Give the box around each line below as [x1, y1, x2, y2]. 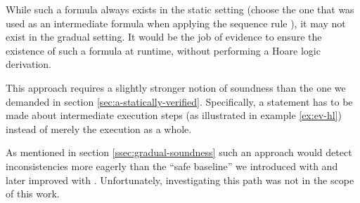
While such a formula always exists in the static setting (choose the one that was [6, 2, 354, 16]
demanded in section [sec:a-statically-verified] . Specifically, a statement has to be [6, 94, 353, 108]
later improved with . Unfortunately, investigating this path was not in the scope [6, 172, 354, 187]
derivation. [6, 57, 52, 71]
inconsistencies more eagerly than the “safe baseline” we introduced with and [6, 158, 338, 173]
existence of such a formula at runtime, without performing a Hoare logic [6, 43, 321, 57]
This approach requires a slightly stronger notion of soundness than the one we [6, 80, 346, 94]
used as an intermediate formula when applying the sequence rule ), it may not [6, 15, 346, 30]
